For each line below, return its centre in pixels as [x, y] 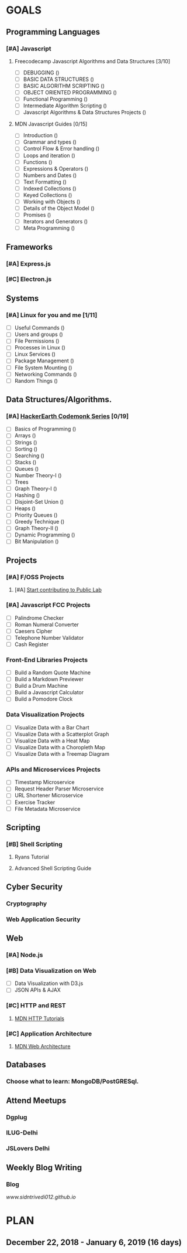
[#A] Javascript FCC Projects [48, 605]
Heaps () [25, 508]
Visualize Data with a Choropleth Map [60, 747]
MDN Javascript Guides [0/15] [51, 124]
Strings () [26, 442]
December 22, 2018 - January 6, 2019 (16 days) [94, 1242]
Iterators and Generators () [56, 222]
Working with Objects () [52, 201]
